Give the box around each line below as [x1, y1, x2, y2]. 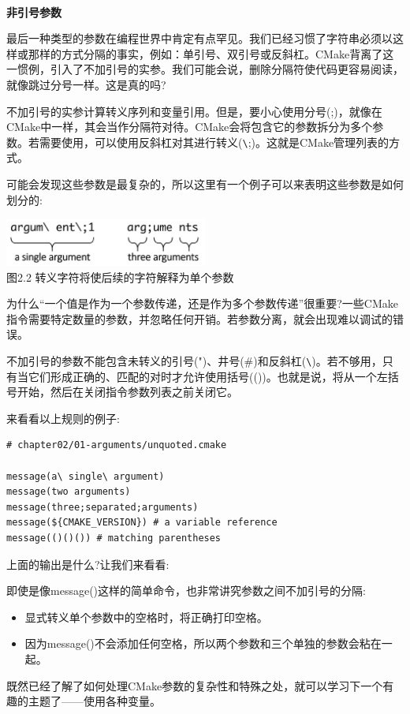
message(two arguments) [6, 486, 131, 498]
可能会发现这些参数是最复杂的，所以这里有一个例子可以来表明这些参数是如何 [6, 176, 404, 192]
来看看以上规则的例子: [6, 409, 120, 426]
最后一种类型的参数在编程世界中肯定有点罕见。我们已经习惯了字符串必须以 [6, 30, 393, 47]
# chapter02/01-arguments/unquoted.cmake [6, 439, 227, 451]
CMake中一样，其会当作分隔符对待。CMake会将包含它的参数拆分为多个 [6, 118, 373, 135]
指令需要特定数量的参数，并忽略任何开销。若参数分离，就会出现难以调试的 [6, 310, 393, 327]
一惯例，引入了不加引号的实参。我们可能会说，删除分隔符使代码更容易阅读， [6, 61, 404, 77]
